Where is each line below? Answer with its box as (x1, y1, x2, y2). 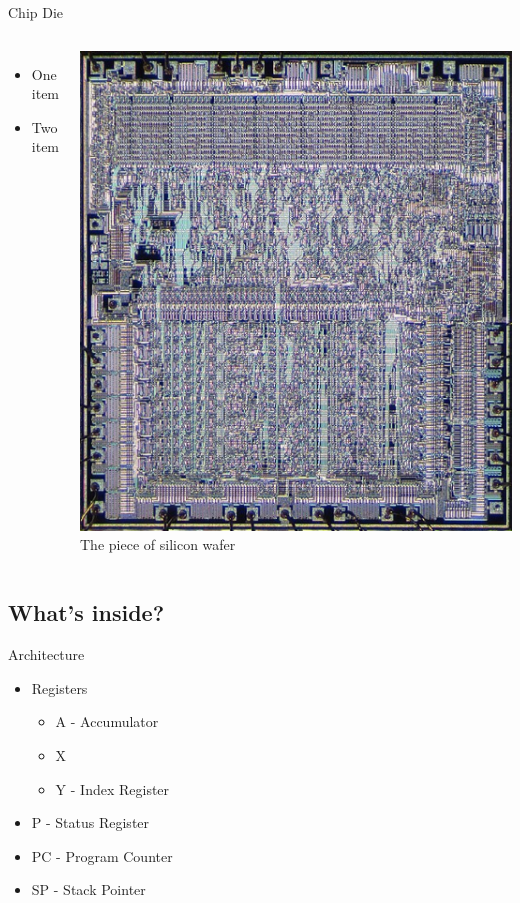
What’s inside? (8, 597, 165, 628)
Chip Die (8, 2, 64, 22)
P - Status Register (31, 812, 150, 833)
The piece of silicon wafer (80, 534, 236, 555)
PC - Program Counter (31, 845, 173, 866)
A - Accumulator (55, 711, 159, 732)
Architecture (8, 644, 85, 665)
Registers (31, 677, 88, 698)
